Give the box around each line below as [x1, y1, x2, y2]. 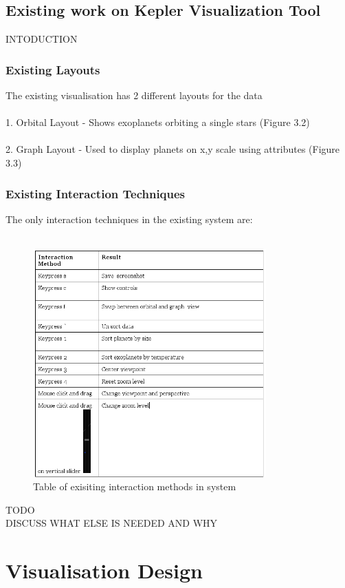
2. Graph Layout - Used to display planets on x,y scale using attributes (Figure [5, 142, 340, 156]
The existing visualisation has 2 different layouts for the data [5, 88, 263, 103]
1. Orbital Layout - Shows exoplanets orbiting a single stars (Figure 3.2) [5, 115, 310, 129]
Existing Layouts [5, 61, 100, 78]
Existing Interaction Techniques [5, 185, 186, 202]
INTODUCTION [5, 32, 78, 46]
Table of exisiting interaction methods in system [33, 479, 236, 494]
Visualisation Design [5, 556, 203, 585]
